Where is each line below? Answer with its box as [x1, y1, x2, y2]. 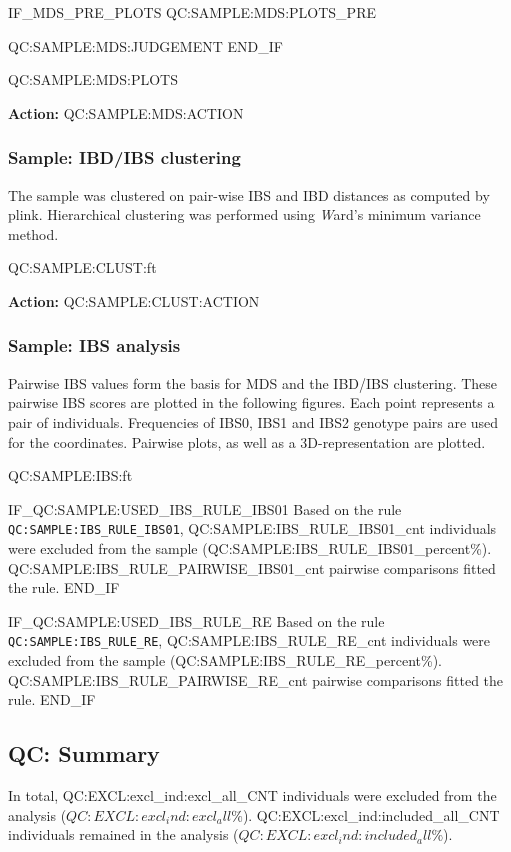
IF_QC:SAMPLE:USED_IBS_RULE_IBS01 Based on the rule [8, 498, 402, 519]
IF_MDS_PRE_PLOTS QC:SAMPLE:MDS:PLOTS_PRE [8, 2, 376, 22]
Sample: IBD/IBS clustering [8, 145, 241, 170]
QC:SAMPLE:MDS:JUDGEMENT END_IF [8, 35, 283, 56]
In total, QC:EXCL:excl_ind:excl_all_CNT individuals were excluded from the [8, 785, 497, 806]
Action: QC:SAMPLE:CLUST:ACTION [8, 290, 260, 311]
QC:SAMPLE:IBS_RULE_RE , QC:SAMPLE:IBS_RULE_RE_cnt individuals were [8, 630, 491, 651]
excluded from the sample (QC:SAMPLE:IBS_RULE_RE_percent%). [8, 650, 442, 671]
